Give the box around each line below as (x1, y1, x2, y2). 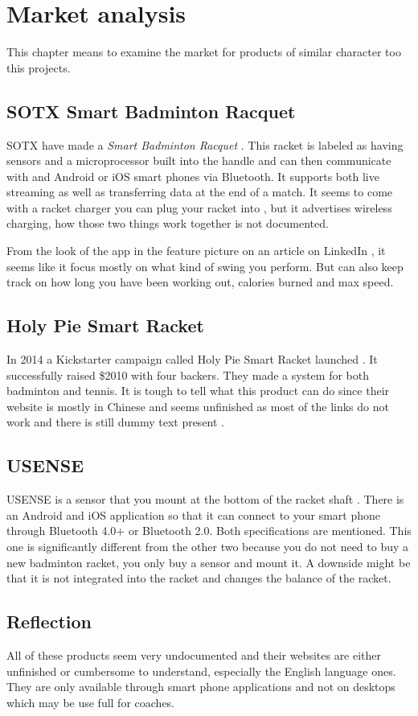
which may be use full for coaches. (6, 693, 175, 710)
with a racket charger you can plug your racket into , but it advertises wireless (6, 199, 392, 216)
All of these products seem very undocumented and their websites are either (6, 647, 382, 663)
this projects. (6, 59, 71, 76)
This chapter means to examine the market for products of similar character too (6, 43, 401, 60)
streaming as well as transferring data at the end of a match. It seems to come (6, 183, 393, 200)
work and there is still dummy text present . (6, 414, 225, 430)
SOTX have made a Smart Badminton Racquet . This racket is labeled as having (6, 136, 404, 153)
